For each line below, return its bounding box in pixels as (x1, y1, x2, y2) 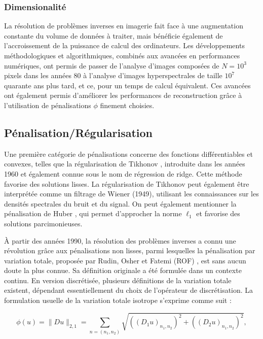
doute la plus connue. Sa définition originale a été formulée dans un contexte (4, 265, 242, 276)
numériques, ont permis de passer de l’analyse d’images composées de (4, 60, 219, 71)
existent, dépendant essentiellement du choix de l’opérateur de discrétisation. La (4, 285, 253, 295)
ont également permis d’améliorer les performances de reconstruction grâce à (4, 90, 242, 100)
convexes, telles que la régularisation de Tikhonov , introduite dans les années (4, 158, 245, 169)
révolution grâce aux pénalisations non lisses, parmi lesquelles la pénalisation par (4, 245, 255, 256)
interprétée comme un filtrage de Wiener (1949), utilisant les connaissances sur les (4, 188, 259, 199)
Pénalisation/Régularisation (4, 124, 153, 140)
